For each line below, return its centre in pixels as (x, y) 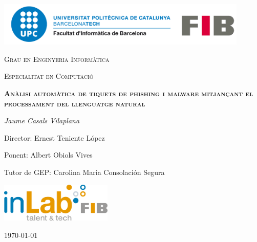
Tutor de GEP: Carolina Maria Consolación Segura (84, 172)
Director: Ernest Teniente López (55, 137)
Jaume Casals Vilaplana (42, 120)
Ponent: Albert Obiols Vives (48, 155)
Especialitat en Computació (49, 76)
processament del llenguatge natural (75, 103)
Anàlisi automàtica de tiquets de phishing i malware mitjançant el (129, 93)
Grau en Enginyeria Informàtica (57, 59)
